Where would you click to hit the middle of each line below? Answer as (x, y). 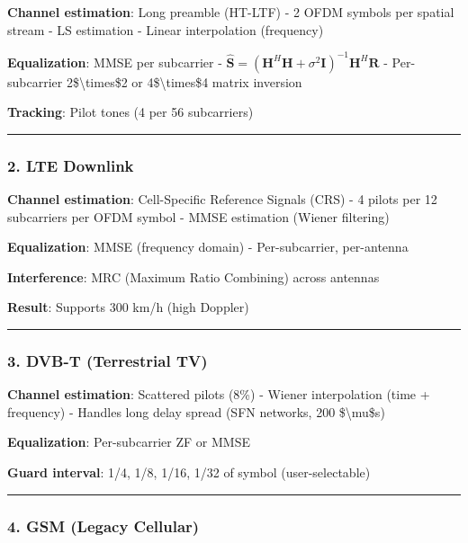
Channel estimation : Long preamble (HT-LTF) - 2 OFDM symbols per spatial (231, 12)
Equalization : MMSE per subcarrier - (115, 62)
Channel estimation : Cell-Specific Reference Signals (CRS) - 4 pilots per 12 (222, 199)
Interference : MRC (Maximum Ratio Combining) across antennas (193, 276)
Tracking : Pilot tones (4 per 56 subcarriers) (130, 112)
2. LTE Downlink (71, 165)
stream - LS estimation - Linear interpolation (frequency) (166, 29)
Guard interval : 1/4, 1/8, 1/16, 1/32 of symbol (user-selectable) (189, 472)
